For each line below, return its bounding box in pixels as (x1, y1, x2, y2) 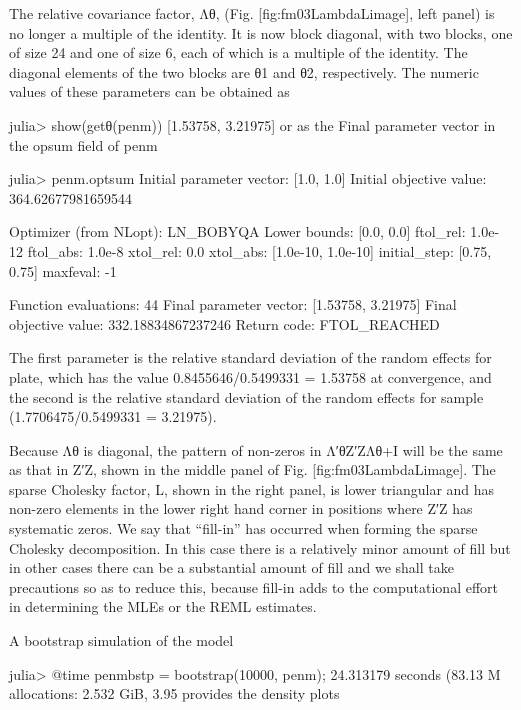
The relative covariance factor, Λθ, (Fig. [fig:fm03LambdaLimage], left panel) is (9, 3, 495, 23)
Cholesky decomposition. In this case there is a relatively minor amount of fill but (9, 537, 511, 558)
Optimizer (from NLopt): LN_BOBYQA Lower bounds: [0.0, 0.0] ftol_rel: (9, 221, 466, 242)
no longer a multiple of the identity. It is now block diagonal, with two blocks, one (9, 22, 513, 43)
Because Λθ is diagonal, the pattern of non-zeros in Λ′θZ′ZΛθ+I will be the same (9, 439, 503, 460)
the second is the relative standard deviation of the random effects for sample (9, 386, 484, 407)
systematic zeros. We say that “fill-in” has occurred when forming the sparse (9, 518, 478, 539)
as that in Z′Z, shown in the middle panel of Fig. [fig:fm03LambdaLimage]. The (9, 459, 496, 480)
